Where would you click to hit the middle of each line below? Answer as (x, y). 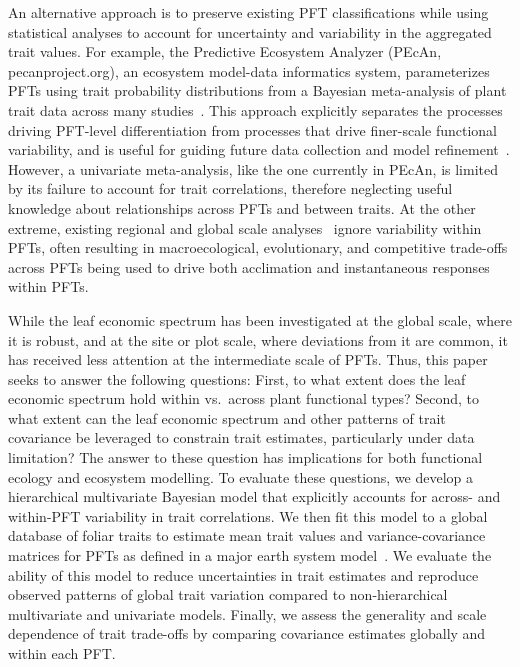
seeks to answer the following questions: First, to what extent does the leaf (237, 378)
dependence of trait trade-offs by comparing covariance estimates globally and (247, 633)
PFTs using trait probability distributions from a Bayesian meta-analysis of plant (257, 90)
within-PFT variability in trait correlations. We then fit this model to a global (248, 515)
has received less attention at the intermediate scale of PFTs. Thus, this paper (248, 359)
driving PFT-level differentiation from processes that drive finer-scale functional (253, 129)
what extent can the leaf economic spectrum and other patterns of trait (227, 417)
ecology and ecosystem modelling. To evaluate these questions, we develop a (241, 476)
